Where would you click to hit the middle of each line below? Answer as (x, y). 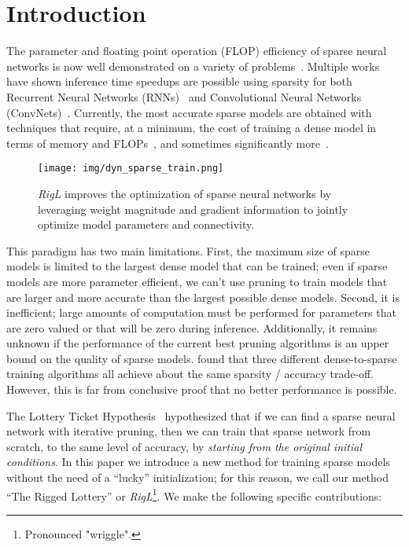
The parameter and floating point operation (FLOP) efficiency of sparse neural (197, 51)
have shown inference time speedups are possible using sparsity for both (179, 81)
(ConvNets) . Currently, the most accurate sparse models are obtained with (189, 112)
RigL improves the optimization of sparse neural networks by (185, 193)
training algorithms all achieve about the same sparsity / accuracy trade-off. (190, 374)
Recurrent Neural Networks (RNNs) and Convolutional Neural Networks (184, 96)
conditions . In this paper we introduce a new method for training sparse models (198, 462)
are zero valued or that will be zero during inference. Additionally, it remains (192, 327)
